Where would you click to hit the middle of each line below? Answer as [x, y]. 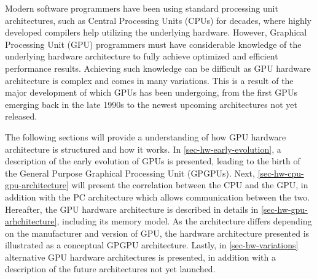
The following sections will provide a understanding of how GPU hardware [146, 136]
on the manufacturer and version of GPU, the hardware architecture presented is [157, 233]
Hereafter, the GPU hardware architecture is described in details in [132, 209]
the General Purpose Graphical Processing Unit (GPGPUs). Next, [130, 173]
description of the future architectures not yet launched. [110, 269]
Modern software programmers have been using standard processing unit [142, 8]
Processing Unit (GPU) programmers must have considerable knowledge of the [153, 44]
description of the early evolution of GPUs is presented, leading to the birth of [153, 161]
